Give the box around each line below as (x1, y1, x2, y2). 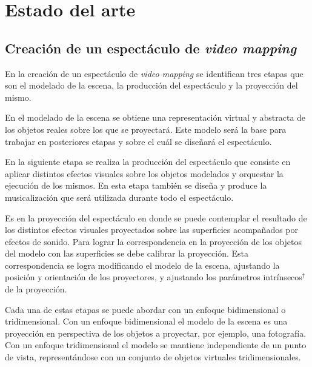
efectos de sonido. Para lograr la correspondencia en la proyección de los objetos (5, 235, 302, 247)
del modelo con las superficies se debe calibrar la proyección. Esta (5, 247, 249, 260)
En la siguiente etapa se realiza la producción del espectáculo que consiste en (5, 155, 291, 168)
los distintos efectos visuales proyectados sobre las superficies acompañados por (5, 223, 299, 236)
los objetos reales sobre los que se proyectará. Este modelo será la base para (5, 123, 287, 135)
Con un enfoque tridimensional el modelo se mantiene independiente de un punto (5, 338, 307, 351)
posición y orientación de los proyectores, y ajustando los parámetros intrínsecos (5, 271, 302, 283)
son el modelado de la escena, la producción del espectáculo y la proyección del (5, 79, 298, 92)
